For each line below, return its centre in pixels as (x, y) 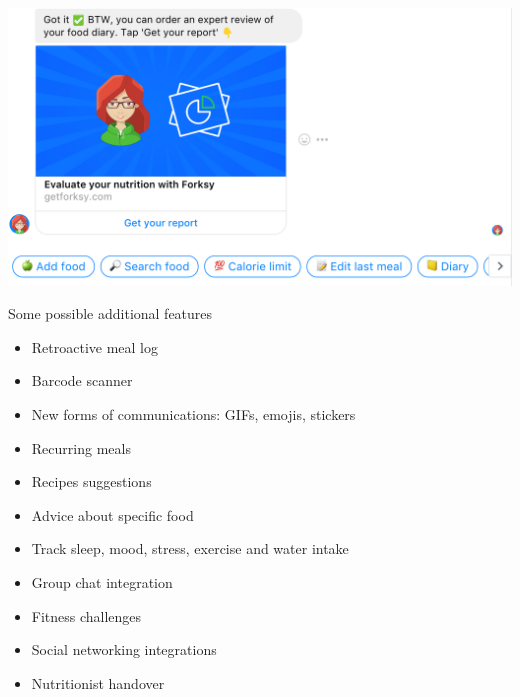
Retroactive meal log (95, 346)
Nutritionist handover (98, 682)
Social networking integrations (124, 649)
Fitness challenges (86, 615)
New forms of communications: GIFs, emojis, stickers (193, 413)
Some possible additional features (110, 313)
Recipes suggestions (91, 481)
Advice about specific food (112, 514)
